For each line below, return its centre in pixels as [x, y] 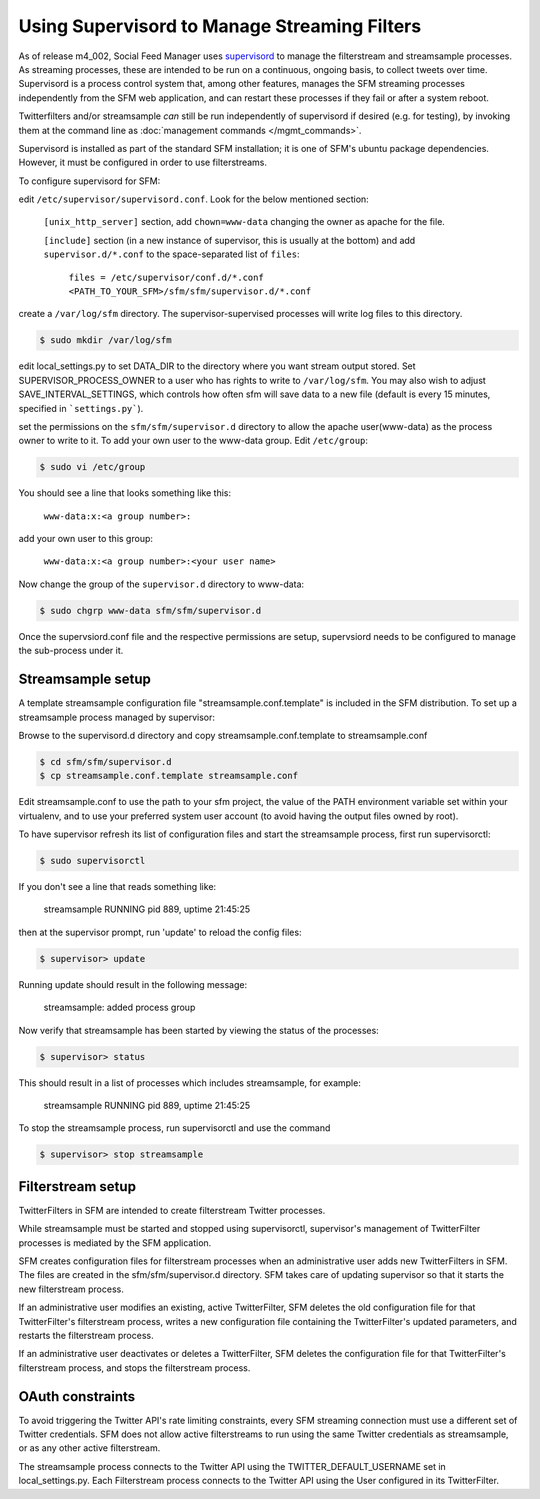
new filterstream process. [71, 1289]
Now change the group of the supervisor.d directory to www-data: [161, 584]
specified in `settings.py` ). [81, 408]
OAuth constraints [77, 1396]
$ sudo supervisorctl [92, 861]
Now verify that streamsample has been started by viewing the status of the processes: [198, 1030]
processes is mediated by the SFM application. [115, 1242]
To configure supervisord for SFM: [89, 181]
